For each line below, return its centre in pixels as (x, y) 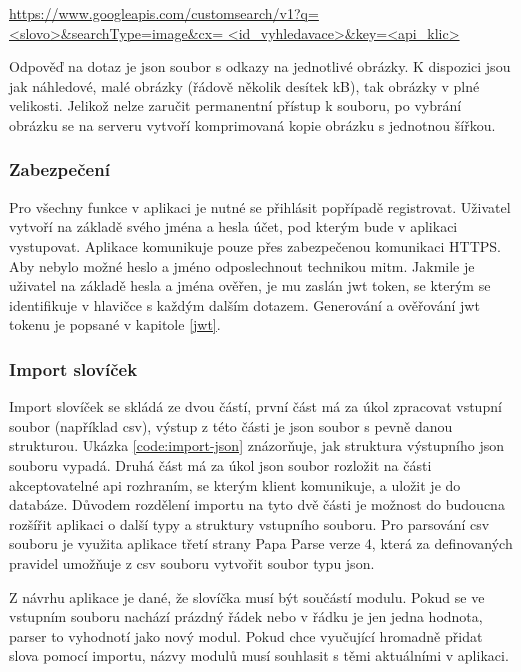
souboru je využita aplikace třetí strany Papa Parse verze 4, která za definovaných (261, 543)
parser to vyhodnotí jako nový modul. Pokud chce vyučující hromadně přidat (246, 635)
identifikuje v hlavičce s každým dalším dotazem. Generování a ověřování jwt (244, 304)
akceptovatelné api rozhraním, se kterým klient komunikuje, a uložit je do (235, 484)
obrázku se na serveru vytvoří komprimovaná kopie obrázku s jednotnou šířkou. (252, 124)
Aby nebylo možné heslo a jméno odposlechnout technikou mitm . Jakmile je (242, 265)
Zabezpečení (59, 169)
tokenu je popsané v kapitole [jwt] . (115, 324)
